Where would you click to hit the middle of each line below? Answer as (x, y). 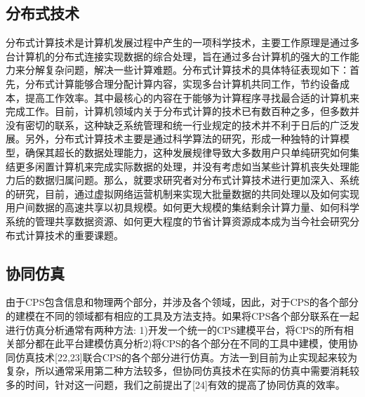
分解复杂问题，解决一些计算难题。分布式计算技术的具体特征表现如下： (187, 70)
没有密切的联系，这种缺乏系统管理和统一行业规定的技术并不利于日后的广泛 (178, 125)
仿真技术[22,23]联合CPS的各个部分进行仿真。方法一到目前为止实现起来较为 (186, 357)
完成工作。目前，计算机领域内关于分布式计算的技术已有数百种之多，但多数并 (182, 111)
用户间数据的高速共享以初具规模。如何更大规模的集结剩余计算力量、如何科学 (182, 207)
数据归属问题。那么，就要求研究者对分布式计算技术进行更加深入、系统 (197, 180)
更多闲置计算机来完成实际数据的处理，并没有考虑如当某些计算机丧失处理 (182, 166)
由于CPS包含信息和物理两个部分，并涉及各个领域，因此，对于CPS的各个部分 (182, 302)
